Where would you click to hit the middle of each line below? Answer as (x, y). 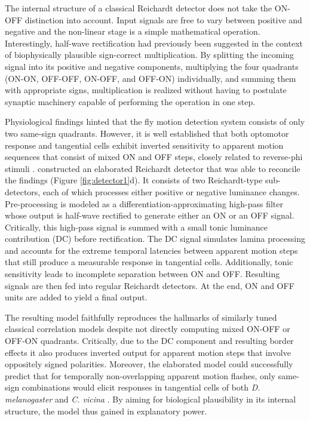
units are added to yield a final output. (76, 297)
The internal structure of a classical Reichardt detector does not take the (139, 8)
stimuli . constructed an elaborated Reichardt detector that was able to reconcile (153, 168)
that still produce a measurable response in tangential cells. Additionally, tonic (149, 262)
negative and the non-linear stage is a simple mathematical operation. (133, 31)
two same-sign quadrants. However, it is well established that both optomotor (147, 133)
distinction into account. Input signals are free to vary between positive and (163, 19)
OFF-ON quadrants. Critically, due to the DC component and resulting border (149, 341)
